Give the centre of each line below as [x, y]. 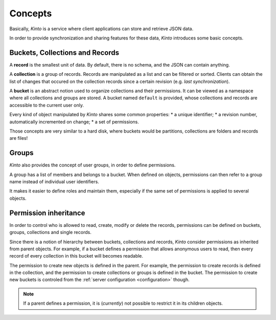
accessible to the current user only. [47, 105]
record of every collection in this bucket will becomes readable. [76, 256]
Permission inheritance [47, 213]
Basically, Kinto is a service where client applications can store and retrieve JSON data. [101, 29]
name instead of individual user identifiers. [54, 182]
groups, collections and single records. [50, 232]
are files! [19, 138]
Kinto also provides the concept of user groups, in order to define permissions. [93, 165]
